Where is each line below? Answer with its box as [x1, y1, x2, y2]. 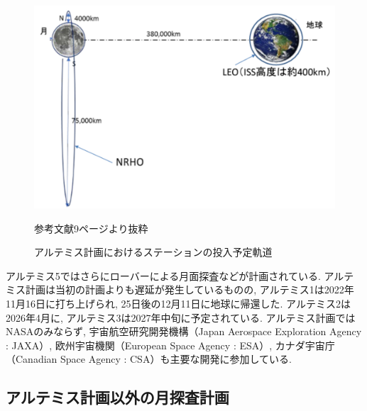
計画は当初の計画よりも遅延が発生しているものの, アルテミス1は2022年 [25, 282, 354, 297]
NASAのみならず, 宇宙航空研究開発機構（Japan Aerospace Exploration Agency [6, 324, 362, 339]
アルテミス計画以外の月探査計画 [6, 386, 229, 408]
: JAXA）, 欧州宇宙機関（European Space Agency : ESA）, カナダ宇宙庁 [6, 337, 335, 352]
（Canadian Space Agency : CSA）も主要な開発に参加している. [6, 351, 292, 366]
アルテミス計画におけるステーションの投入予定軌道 [34, 244, 273, 259]
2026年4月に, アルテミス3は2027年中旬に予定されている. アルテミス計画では [6, 310, 356, 325]
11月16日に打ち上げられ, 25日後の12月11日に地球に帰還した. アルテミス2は [6, 296, 351, 311]
